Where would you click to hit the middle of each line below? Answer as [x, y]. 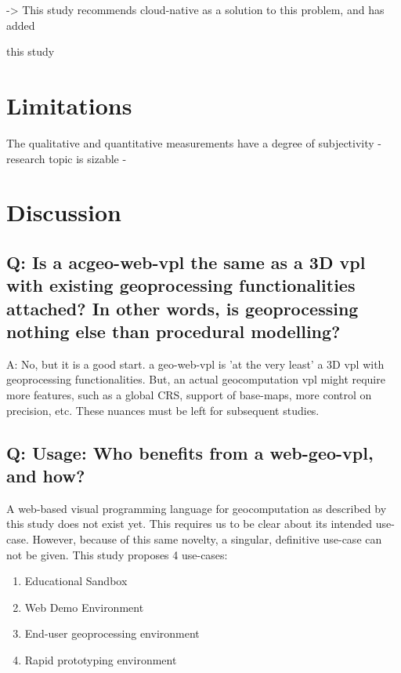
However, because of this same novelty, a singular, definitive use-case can [207, 539]
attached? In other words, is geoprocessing [182, 308]
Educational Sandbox [76, 581]
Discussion [64, 212]
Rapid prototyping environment [101, 659]
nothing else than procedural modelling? [173, 331]
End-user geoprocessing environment [112, 633]
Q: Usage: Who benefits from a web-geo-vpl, [190, 452]
